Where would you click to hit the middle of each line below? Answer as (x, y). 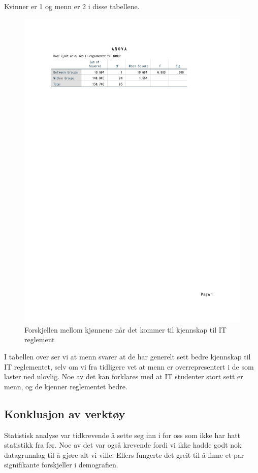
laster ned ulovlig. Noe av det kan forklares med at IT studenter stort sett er (124, 376)
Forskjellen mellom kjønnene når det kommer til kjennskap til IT (125, 329)
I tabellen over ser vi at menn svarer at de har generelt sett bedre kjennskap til (127, 357)
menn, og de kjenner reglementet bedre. (66, 386)
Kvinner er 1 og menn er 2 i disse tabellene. (72, 6)
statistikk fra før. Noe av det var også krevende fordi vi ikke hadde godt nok (123, 445)
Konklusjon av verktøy (65, 413)
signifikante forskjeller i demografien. (61, 465)
